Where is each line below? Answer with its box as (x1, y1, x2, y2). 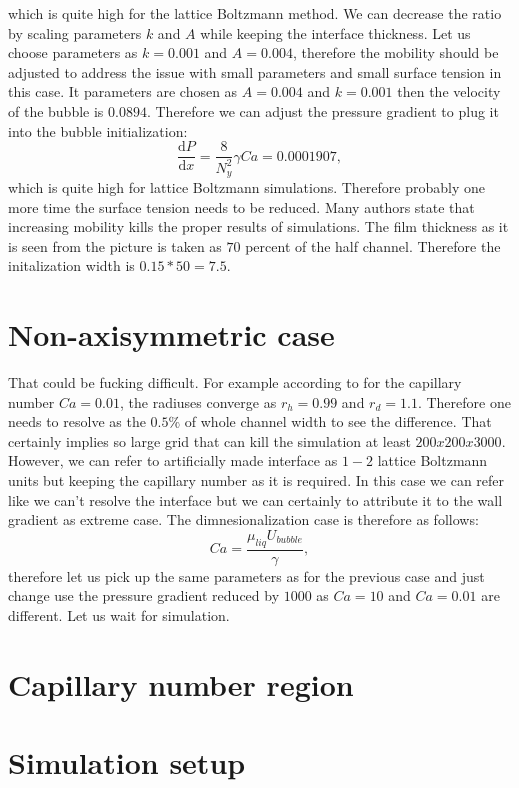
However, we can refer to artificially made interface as (8, 450, 338, 471)
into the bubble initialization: (8, 120, 188, 141)
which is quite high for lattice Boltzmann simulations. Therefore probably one (8, 177, 485, 198)
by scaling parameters (8, 22, 142, 43)
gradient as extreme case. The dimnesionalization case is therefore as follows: (8, 509, 479, 530)
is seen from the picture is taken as (8, 235, 222, 256)
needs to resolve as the (8, 411, 146, 432)
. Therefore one (417, 391, 511, 412)
